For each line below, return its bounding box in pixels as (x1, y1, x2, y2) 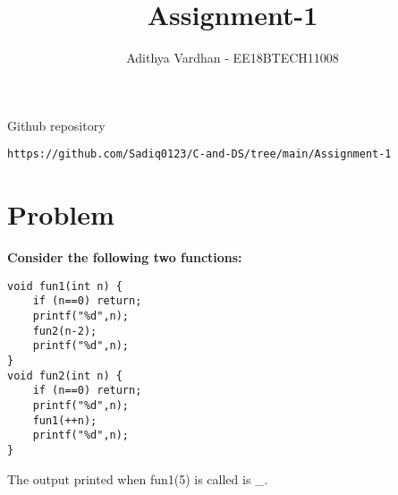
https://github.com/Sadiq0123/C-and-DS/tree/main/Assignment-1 (7, 148, 392, 161)
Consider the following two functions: (7, 248, 242, 267)
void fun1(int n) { (7, 279, 123, 293)
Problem (7, 196, 114, 233)
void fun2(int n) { (7, 369, 123, 382)
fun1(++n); (32, 414, 97, 427)
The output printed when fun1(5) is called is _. (7, 469, 268, 488)
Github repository (7, 115, 106, 134)
